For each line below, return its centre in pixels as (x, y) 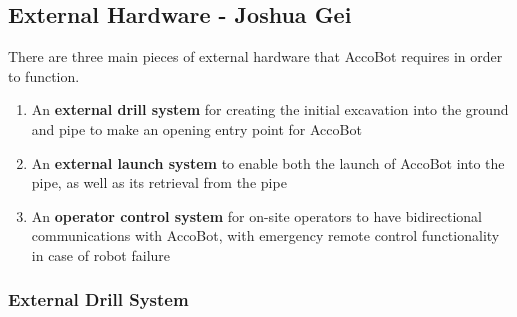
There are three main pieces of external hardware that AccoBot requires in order (255, 56)
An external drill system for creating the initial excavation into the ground (270, 109)
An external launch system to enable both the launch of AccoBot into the (268, 162)
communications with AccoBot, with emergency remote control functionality (265, 235)
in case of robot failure (101, 254)
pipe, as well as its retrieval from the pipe (159, 182)
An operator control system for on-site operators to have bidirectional (257, 215)
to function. (44, 75)
